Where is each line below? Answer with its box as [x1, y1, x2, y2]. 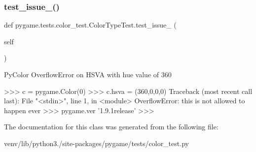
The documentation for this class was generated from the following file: [4, 122, 219, 132]
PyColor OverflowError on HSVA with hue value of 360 [4, 69, 172, 79]
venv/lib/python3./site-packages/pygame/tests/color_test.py [4, 138, 189, 148]
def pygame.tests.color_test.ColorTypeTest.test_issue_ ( [4, 20, 177, 30]
